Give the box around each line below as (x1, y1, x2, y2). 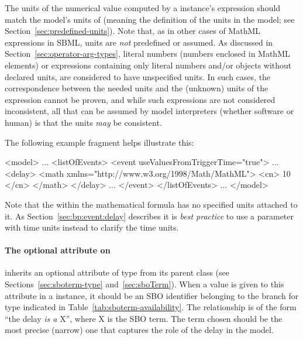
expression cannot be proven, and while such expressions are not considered (5, 93, 276, 105)
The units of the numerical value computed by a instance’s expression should (5, 2, 281, 13)
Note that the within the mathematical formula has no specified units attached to (5, 198, 298, 210)
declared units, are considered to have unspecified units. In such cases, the (5, 70, 271, 83)
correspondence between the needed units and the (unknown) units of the (5, 82, 268, 94)
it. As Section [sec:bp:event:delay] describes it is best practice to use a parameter (5, 210, 294, 222)
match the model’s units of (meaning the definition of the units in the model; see (5, 13, 295, 25)
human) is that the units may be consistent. (5, 116, 162, 128)
